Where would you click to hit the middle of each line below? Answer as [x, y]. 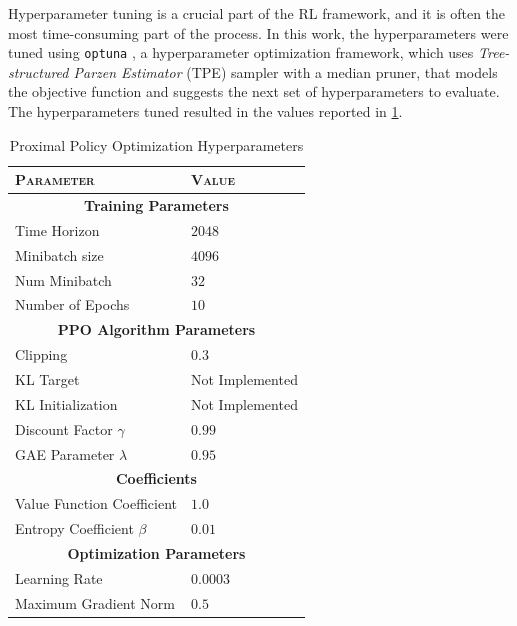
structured [38, 71]
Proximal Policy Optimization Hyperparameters [156, 144]
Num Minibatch [63, 279]
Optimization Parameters [156, 552]
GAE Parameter [65, 453]
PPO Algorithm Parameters [156, 329]
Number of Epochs [72, 304]
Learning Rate [59, 577]
